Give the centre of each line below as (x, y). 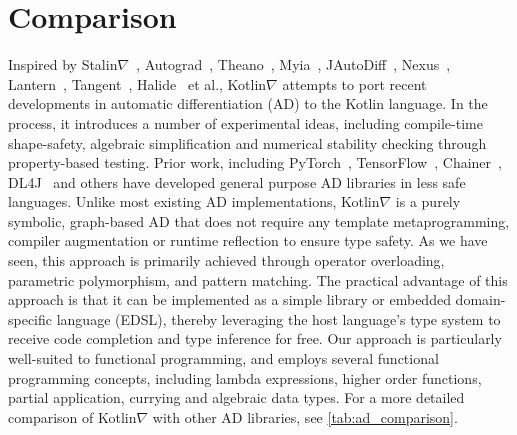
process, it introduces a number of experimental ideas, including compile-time (245, 122)
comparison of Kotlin (72, 416)
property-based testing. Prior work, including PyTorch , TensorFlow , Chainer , (255, 162)
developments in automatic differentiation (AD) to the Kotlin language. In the (248, 103)
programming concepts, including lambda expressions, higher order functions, (245, 377)
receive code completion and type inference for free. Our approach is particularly (255, 338)
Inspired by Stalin (63, 64)
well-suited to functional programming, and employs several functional (223, 358)
